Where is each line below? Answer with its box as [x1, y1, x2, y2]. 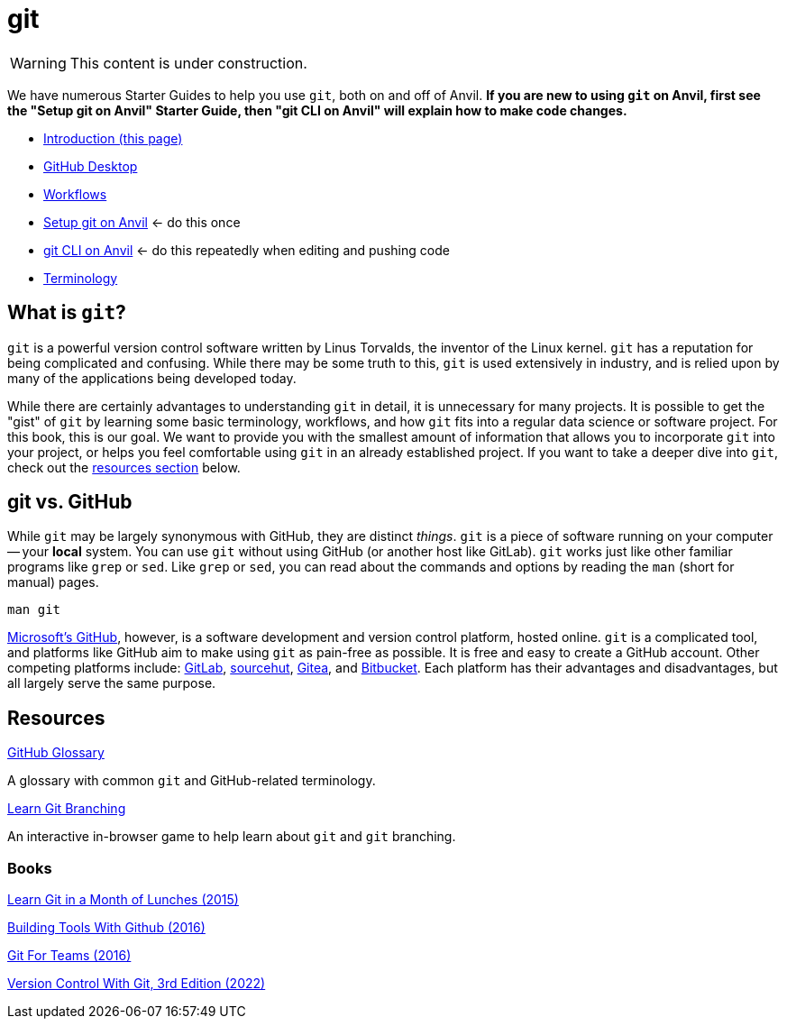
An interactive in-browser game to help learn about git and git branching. [7, 829, 456, 845]
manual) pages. [7, 574, 99, 591]
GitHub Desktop [43, 158, 138, 174]
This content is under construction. [69, 53, 307, 72]
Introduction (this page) [43, 130, 183, 146]
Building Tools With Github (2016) [7, 920, 206, 936]
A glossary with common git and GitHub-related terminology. [7, 773, 376, 789]
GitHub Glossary [7, 745, 105, 761]
